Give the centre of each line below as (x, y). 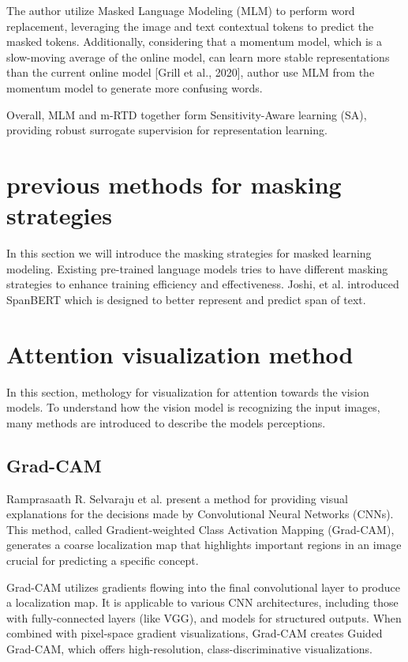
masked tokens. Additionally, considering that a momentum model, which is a (194, 41)
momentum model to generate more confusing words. (135, 87)
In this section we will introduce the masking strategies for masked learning (189, 253)
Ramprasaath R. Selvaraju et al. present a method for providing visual (177, 498)
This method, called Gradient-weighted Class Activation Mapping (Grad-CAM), (200, 529)
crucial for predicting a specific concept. (103, 560)
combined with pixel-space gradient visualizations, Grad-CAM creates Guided (195, 633)
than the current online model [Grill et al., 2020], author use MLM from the (191, 72)
